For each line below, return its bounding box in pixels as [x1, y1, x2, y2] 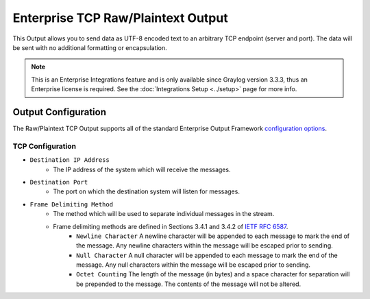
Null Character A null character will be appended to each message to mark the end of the [76, 251, 338, 259]
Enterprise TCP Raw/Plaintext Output [12, 10, 229, 25]
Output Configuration [12, 106, 106, 118]
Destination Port [29, 178, 88, 186]
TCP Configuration [12, 141, 77, 151]
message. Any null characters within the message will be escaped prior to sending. [76, 261, 311, 269]
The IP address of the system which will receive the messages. [53, 165, 231, 174]
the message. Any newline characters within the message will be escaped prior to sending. [76, 241, 334, 250]
